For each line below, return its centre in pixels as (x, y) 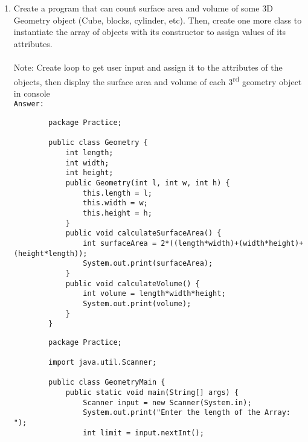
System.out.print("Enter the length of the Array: (187, 413)
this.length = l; (117, 193)
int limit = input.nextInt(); (143, 433)
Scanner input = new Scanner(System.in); (167, 402)
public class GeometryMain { (107, 383)
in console (32, 93)
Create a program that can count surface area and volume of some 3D (143, 8)
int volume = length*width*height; (154, 294)
